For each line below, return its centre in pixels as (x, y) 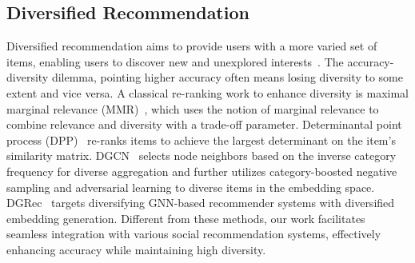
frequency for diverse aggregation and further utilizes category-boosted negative (202, 171)
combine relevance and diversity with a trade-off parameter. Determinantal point (204, 124)
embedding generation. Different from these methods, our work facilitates (186, 218)
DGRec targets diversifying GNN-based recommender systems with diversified (201, 203)
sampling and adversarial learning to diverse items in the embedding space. (191, 187)
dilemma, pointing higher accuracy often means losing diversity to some (227, 77)
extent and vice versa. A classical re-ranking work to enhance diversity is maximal (207, 92)
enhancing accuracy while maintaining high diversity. (136, 249)
